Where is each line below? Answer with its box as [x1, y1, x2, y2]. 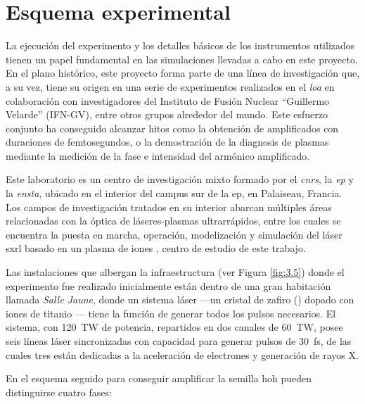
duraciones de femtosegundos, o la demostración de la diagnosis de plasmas [6, 134, 329, 149]
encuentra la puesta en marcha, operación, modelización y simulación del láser [6, 227, 342, 241]
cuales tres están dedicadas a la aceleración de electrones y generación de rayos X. [6, 347, 359, 362]
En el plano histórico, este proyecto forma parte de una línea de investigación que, [6, 65, 360, 80]
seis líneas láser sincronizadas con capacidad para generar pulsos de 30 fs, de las [6, 334, 352, 348]
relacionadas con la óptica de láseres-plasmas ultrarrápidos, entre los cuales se [6, 213, 341, 228]
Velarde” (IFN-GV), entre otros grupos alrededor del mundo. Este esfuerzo [6, 107, 328, 122]
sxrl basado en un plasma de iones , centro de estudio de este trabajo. [6, 241, 306, 255]
